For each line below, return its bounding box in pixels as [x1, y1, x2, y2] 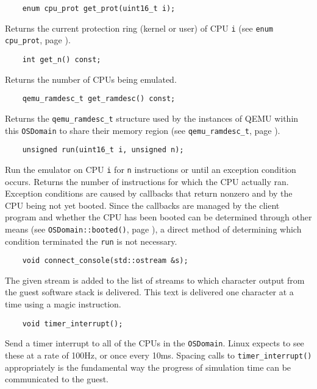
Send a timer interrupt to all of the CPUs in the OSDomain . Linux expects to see [5, 337, 304, 349]
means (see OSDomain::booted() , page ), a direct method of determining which [5, 222, 302, 235]
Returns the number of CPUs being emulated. [5, 72, 177, 85]
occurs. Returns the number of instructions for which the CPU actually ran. [5, 175, 289, 187]
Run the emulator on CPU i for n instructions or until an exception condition [5, 163, 296, 175]
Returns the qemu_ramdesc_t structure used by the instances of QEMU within [5, 111, 299, 124]
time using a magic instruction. [5, 298, 121, 310]
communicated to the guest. [5, 373, 109, 385]
